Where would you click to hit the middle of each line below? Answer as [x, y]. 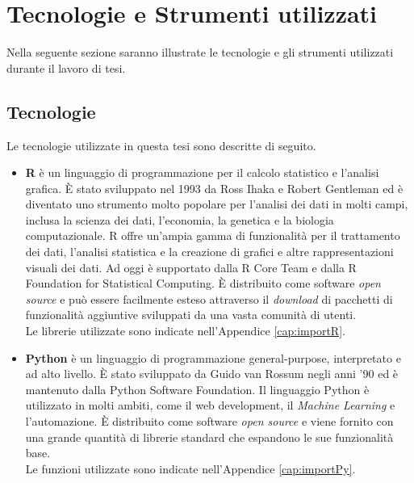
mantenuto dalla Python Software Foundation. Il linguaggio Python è [197, 389]
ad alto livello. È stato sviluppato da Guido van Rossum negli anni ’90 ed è [212, 374]
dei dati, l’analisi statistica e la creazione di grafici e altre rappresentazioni [209, 252]
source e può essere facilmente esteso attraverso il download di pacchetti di [209, 298]
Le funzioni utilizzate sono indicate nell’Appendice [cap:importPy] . [190, 468]
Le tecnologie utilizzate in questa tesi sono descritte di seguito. [161, 145]
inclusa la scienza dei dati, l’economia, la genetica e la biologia [180, 219]
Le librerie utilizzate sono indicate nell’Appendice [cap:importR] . [185, 331]
